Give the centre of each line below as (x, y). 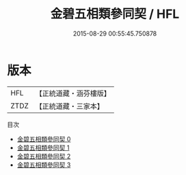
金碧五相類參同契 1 (43, 148)
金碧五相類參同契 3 (44, 165)
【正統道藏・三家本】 (70, 106)
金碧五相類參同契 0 (44, 139)
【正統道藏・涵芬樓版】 (73, 93)
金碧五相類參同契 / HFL (115, 14)
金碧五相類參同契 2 (44, 156)
